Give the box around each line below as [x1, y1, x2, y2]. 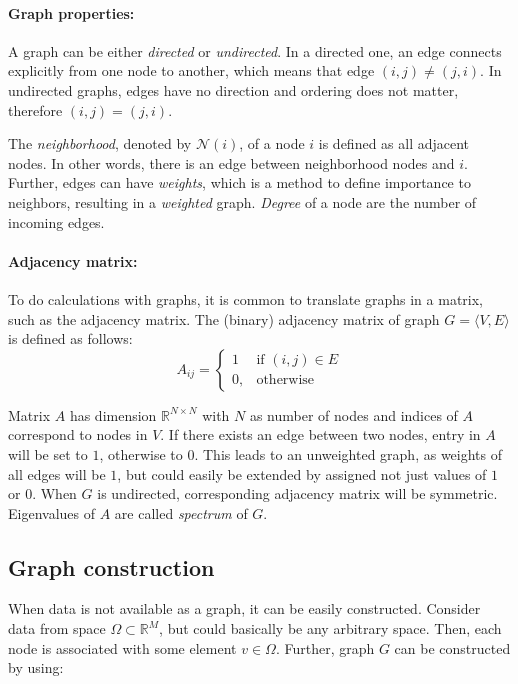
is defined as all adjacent [318, 133, 470, 154]
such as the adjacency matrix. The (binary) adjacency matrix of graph [8, 308, 440, 329]
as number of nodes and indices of [249, 404, 458, 425]
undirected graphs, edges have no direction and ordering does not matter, [8, 79, 459, 100]
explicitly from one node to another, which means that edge [8, 60, 375, 81]
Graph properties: [8, 2, 135, 23]
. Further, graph [275, 637, 375, 658]
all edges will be [8, 463, 106, 484]
